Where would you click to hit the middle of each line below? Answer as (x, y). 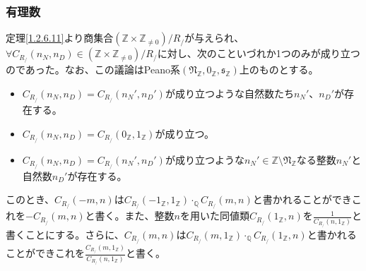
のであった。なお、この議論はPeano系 (93, 70)
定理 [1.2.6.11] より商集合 (60, 38)
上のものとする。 (279, 70)
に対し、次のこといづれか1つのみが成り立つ (259, 53)
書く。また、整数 (135, 216)
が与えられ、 (214, 38)
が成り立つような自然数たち (229, 93)
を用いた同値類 (215, 216)
